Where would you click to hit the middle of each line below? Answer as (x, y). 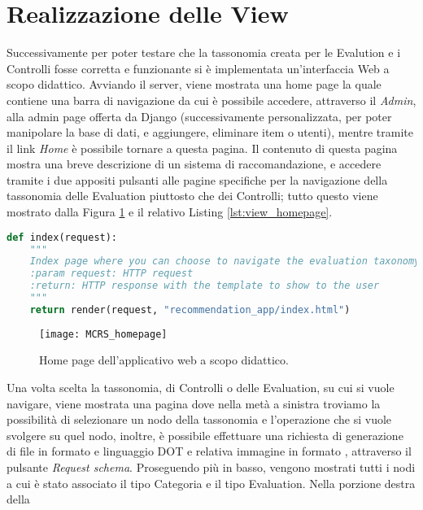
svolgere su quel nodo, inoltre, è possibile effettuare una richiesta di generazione (205, 435)
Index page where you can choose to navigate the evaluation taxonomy (225, 262)
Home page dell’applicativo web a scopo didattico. (164, 360)
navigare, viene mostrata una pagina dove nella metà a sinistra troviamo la (194, 403)
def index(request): (62, 237)
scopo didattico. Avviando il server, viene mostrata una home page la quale (194, 84)
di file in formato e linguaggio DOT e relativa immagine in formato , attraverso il (209, 451)
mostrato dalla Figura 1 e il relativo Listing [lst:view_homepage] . (170, 212)
